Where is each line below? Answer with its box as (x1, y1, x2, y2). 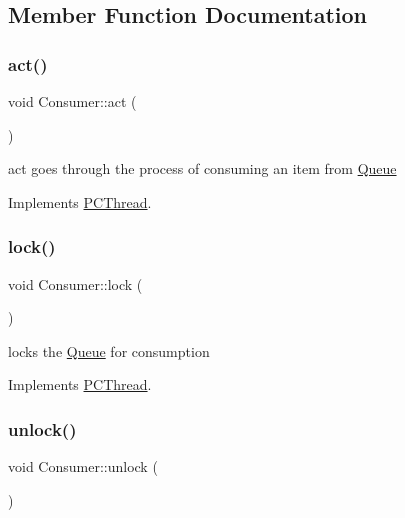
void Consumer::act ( (8, 91, 137, 111)
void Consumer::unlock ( (8, 456, 158, 477)
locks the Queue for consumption (8, 340, 210, 361)
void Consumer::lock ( (8, 273, 143, 294)
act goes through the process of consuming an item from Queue (8, 158, 397, 179)
